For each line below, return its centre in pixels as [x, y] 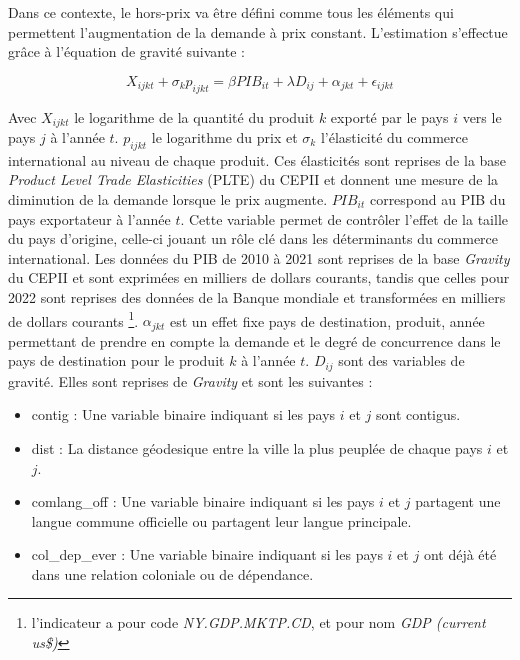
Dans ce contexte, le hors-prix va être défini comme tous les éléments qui [231, 12]
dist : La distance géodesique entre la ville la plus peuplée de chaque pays [257, 447]
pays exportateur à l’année [89, 218]
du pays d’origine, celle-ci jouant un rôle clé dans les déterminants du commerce [253, 238]
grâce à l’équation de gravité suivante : [126, 51]
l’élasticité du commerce [394, 137]
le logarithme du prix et [224, 137]
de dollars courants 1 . [73, 319]
